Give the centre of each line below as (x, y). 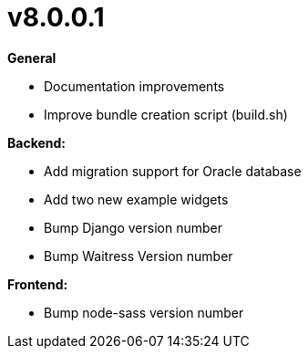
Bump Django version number (133, 227)
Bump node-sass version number (144, 312)
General (32, 58)
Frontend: (38, 284)
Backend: (36, 142)
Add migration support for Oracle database (173, 171)
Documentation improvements (134, 86)
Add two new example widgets (136, 199)
